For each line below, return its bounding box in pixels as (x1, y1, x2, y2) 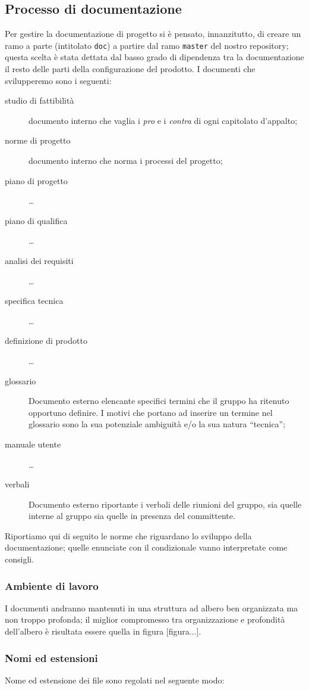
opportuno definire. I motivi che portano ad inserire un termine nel (29, 406, 273, 418)
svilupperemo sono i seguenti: (5, 74, 112, 86)
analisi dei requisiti (5, 254, 74, 266)
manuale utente (5, 437, 61, 450)
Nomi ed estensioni (5, 650, 98, 665)
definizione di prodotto (5, 334, 87, 347)
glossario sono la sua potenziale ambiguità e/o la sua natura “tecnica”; (29, 418, 286, 430)
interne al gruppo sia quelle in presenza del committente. (29, 509, 235, 522)
